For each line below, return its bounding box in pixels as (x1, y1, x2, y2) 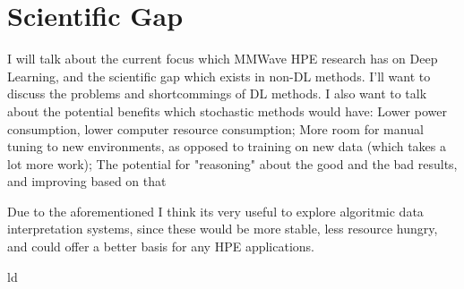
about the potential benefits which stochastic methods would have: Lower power (7, 101, 447, 120)
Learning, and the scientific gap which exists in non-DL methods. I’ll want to (7, 66, 431, 85)
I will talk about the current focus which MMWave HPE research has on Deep (7, 49, 438, 68)
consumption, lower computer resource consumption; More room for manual (7, 119, 424, 138)
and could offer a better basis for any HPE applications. (7, 237, 314, 256)
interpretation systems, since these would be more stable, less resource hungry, (7, 219, 438, 238)
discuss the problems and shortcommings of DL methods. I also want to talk (7, 84, 427, 103)
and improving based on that (7, 172, 167, 191)
